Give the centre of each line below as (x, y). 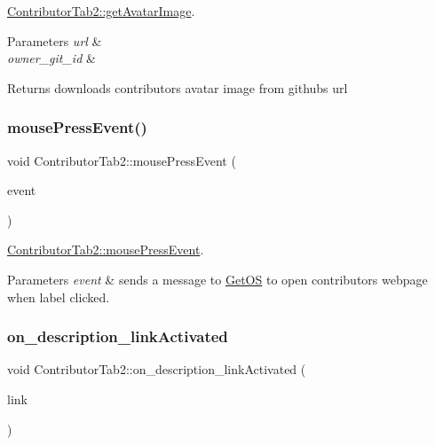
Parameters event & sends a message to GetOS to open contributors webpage (217, 279)
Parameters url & (55, 40)
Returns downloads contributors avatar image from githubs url (178, 87)
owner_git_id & (51, 58)
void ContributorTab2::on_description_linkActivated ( (157, 369)
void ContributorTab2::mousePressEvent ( (122, 160)
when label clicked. (59, 297)
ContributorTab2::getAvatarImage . (101, 11)
